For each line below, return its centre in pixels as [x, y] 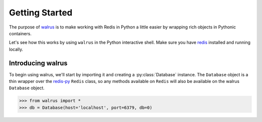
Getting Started [41, 13]
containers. [20, 33]
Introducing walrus [38, 63]
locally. [16, 49]
